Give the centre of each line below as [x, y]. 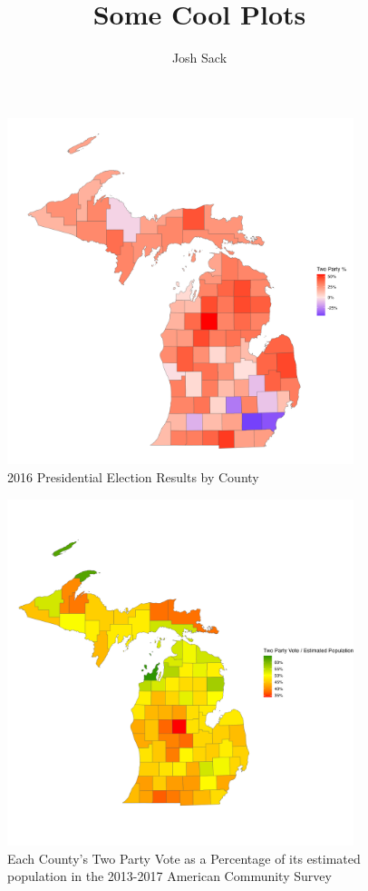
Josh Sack [199, 58]
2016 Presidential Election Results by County [133, 476]
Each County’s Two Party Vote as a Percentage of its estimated [184, 858]
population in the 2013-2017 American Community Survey [169, 876]
